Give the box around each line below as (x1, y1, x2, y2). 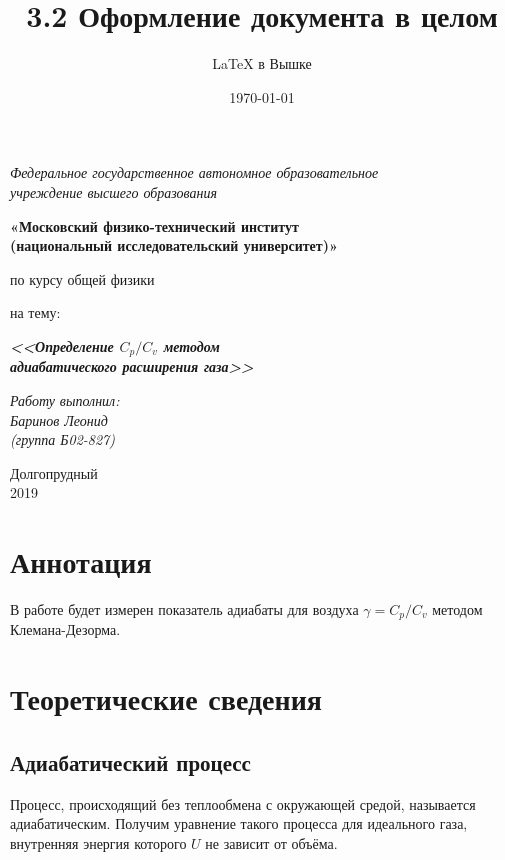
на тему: (10, 302, 61, 323)
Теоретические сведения (10, 678, 322, 719)
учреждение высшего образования (10, 181, 218, 202)
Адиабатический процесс (10, 746, 251, 777)
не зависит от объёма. (205, 832, 338, 853)
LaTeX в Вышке (212, 53, 312, 74)
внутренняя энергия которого (10, 832, 187, 853)
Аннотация (10, 541, 152, 582)
